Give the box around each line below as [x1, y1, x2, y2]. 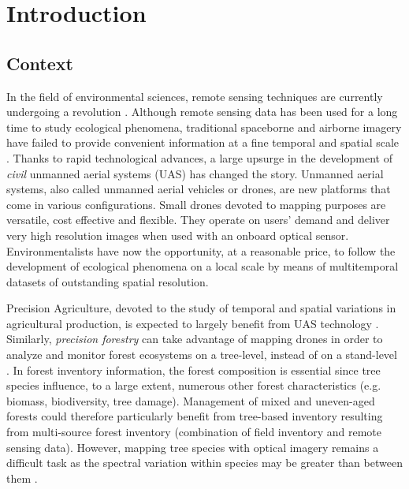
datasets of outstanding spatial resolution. [6, 273, 209, 289]
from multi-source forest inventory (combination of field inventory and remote [6, 424, 382, 440]
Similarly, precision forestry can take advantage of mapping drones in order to [6, 330, 383, 347]
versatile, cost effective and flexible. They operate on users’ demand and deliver [6, 211, 390, 228]
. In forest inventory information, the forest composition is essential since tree [6, 361, 381, 378]
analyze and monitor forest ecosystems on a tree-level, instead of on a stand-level [6, 346, 397, 363]
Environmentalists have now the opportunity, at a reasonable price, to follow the [6, 242, 396, 259]
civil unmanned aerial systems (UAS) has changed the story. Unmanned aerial [6, 165, 384, 181]
